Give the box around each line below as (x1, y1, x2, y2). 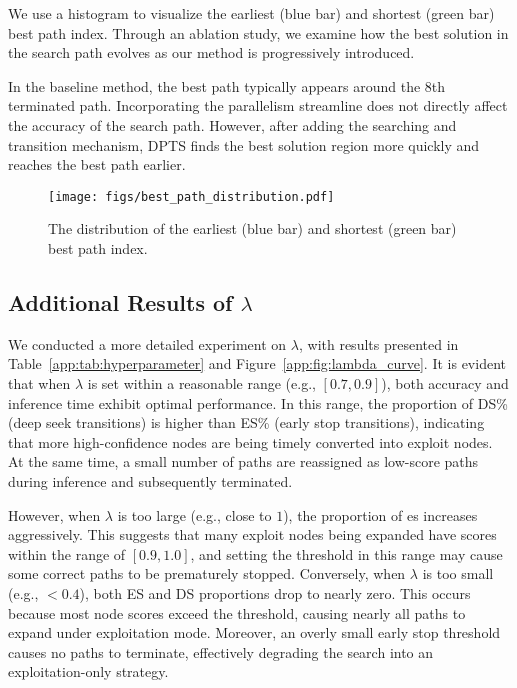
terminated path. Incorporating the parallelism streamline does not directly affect (8, 95, 508, 116)
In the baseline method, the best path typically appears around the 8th (8, 75, 446, 96)
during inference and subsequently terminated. (8, 470, 293, 491)
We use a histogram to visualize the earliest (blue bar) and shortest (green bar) (8, 3, 495, 23)
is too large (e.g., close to (117, 504, 272, 525)
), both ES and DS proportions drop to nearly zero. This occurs (79, 582, 471, 603)
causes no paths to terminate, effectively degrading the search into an (8, 641, 434, 662)
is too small (422, 563, 494, 584)
